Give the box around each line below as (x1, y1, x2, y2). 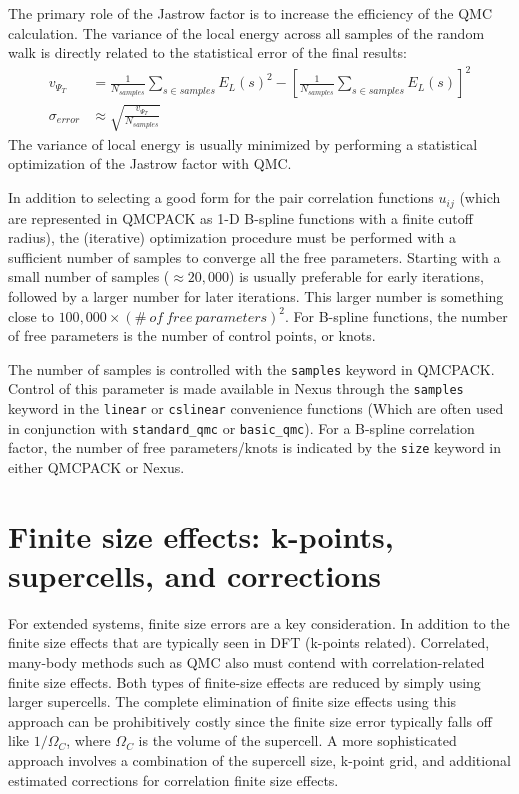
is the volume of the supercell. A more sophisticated (138, 730, 457, 751)
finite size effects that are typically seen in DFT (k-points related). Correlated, (8, 632, 490, 653)
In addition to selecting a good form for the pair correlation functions (8, 187, 434, 208)
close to (8, 305, 54, 326)
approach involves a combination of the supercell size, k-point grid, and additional (8, 750, 511, 771)
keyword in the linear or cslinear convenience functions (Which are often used (8, 398, 504, 418)
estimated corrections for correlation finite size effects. (8, 769, 339, 790)
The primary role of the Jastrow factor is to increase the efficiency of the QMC (8, 3, 492, 23)
